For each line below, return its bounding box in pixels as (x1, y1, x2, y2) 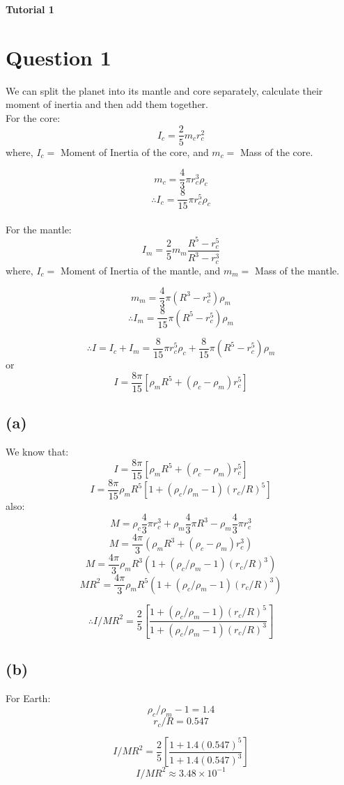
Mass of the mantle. (255, 263, 340, 277)
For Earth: (6, 690, 51, 705)
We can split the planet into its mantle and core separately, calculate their (6, 83, 323, 98)
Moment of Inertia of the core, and (60, 144, 209, 159)
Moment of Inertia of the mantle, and (60, 263, 221, 277)
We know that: (6, 444, 69, 459)
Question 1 (6, 42, 111, 71)
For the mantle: (6, 221, 72, 236)
